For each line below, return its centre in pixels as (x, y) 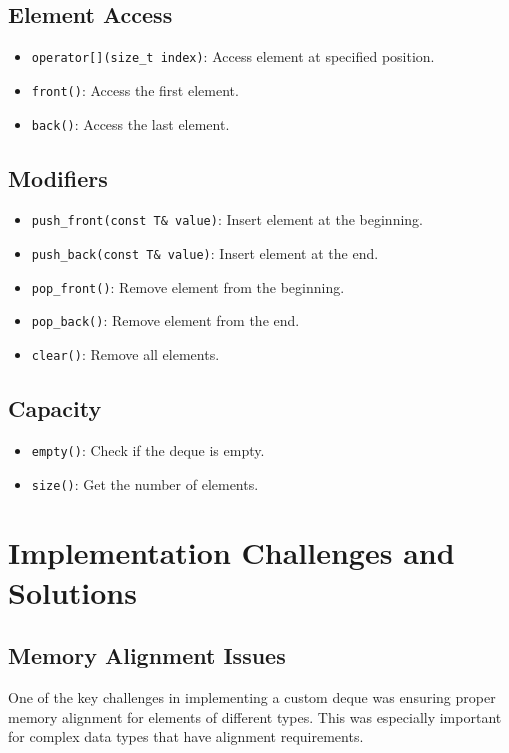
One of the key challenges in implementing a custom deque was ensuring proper (252, 696)
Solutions (72, 591)
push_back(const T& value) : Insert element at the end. (205, 253)
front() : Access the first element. (135, 89)
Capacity (55, 408)
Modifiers (58, 177)
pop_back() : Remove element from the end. (165, 320)
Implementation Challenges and (231, 552)
